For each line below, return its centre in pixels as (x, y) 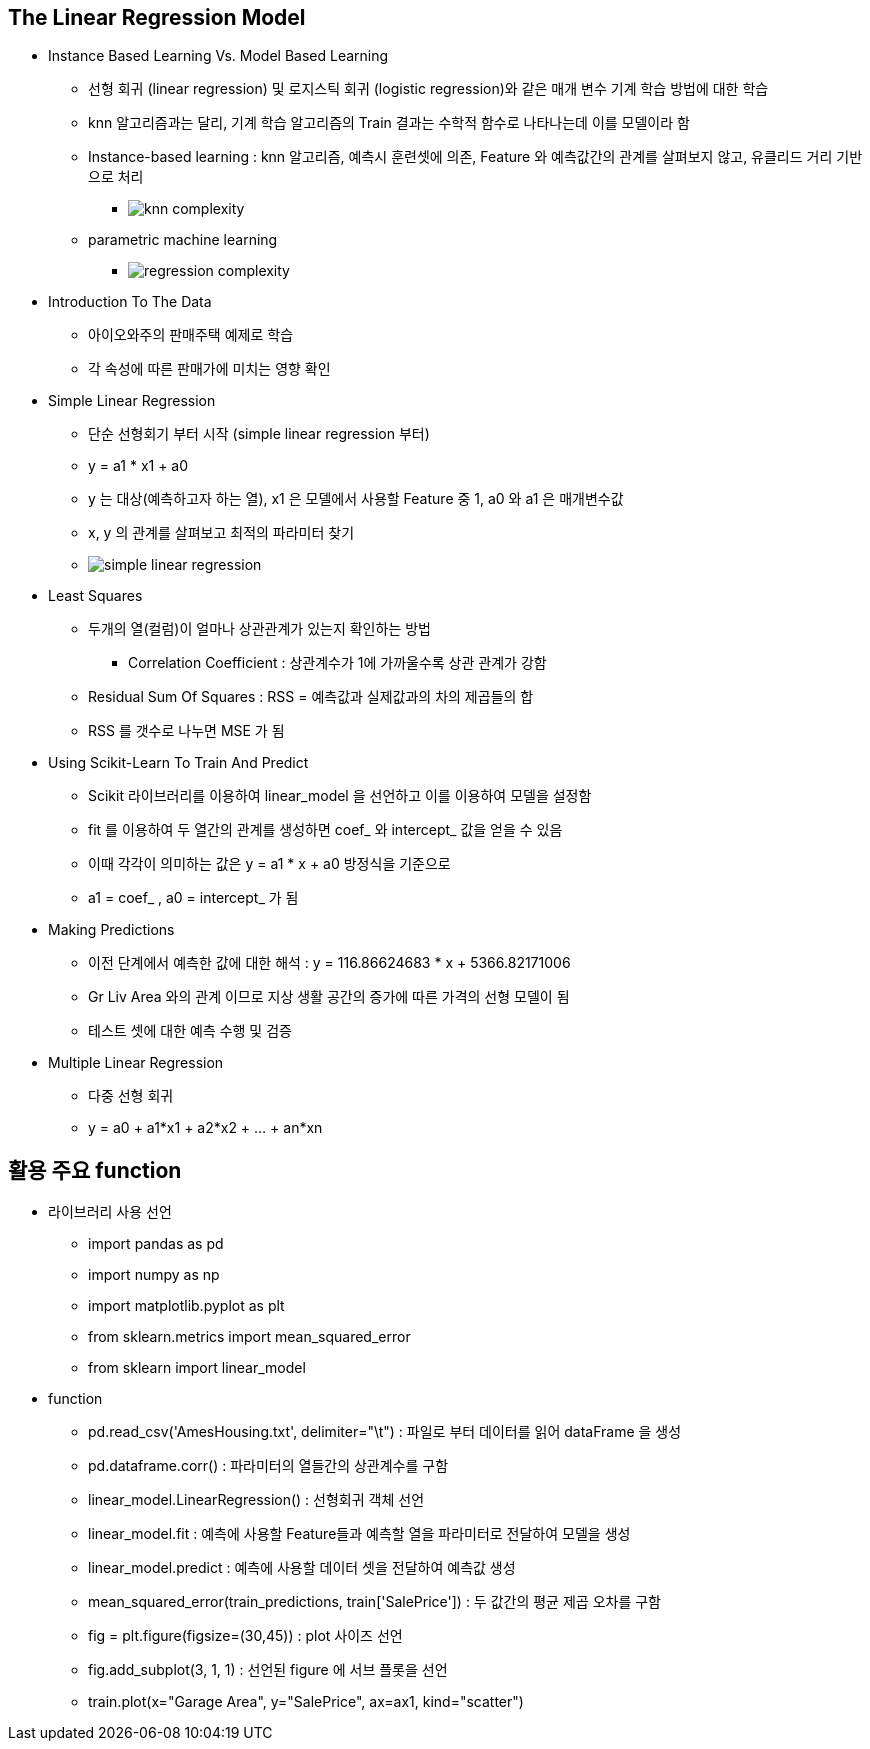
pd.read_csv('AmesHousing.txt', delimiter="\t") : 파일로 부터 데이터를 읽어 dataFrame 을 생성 (385, 1432)
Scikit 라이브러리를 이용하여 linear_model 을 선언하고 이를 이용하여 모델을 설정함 (340, 796)
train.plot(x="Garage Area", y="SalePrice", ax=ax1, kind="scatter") (306, 1702)
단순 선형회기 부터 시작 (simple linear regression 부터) (259, 434)
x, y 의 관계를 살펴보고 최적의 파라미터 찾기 (221, 533)
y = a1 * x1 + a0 (138, 466)
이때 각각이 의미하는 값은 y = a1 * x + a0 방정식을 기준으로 (269, 864)
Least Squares (95, 596)
